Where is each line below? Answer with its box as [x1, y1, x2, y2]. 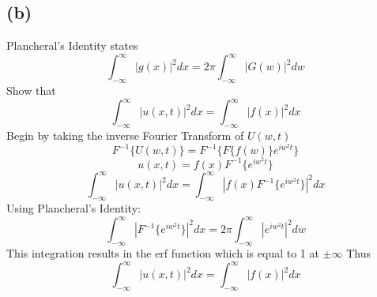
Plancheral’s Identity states [6, 37, 138, 54]
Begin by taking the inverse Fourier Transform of [6, 126, 244, 143]
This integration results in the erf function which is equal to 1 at [6, 245, 319, 261]
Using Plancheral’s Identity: [6, 200, 141, 216]
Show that [6, 82, 56, 99]
